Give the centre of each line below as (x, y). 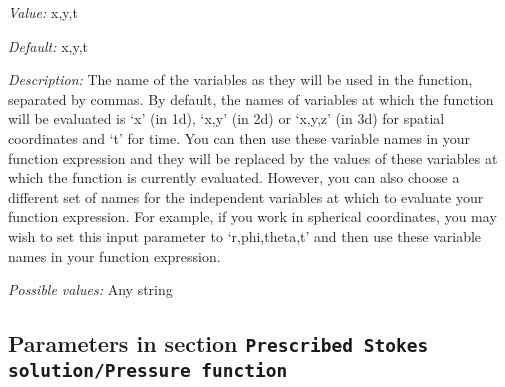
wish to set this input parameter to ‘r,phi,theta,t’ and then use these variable (245, 235)
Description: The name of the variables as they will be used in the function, (240, 79)
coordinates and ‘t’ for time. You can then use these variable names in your (239, 137)
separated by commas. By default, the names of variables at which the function (251, 98)
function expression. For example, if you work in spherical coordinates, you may (252, 216)
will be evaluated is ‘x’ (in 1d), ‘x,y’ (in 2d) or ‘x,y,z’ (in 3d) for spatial (226, 118)
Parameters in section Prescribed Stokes (218, 343)
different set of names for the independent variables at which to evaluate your (246, 196)
